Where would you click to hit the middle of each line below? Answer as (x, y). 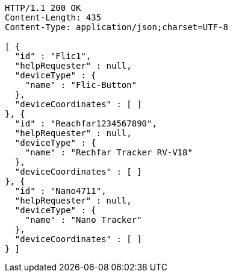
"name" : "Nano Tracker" (83, 220)
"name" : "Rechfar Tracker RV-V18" (109, 152)
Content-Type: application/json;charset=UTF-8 (116, 27)
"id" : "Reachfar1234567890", (86, 123)
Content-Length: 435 (53, 17)
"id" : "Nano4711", (61, 191)
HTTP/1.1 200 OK (43, 8)
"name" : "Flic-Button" (81, 85)
